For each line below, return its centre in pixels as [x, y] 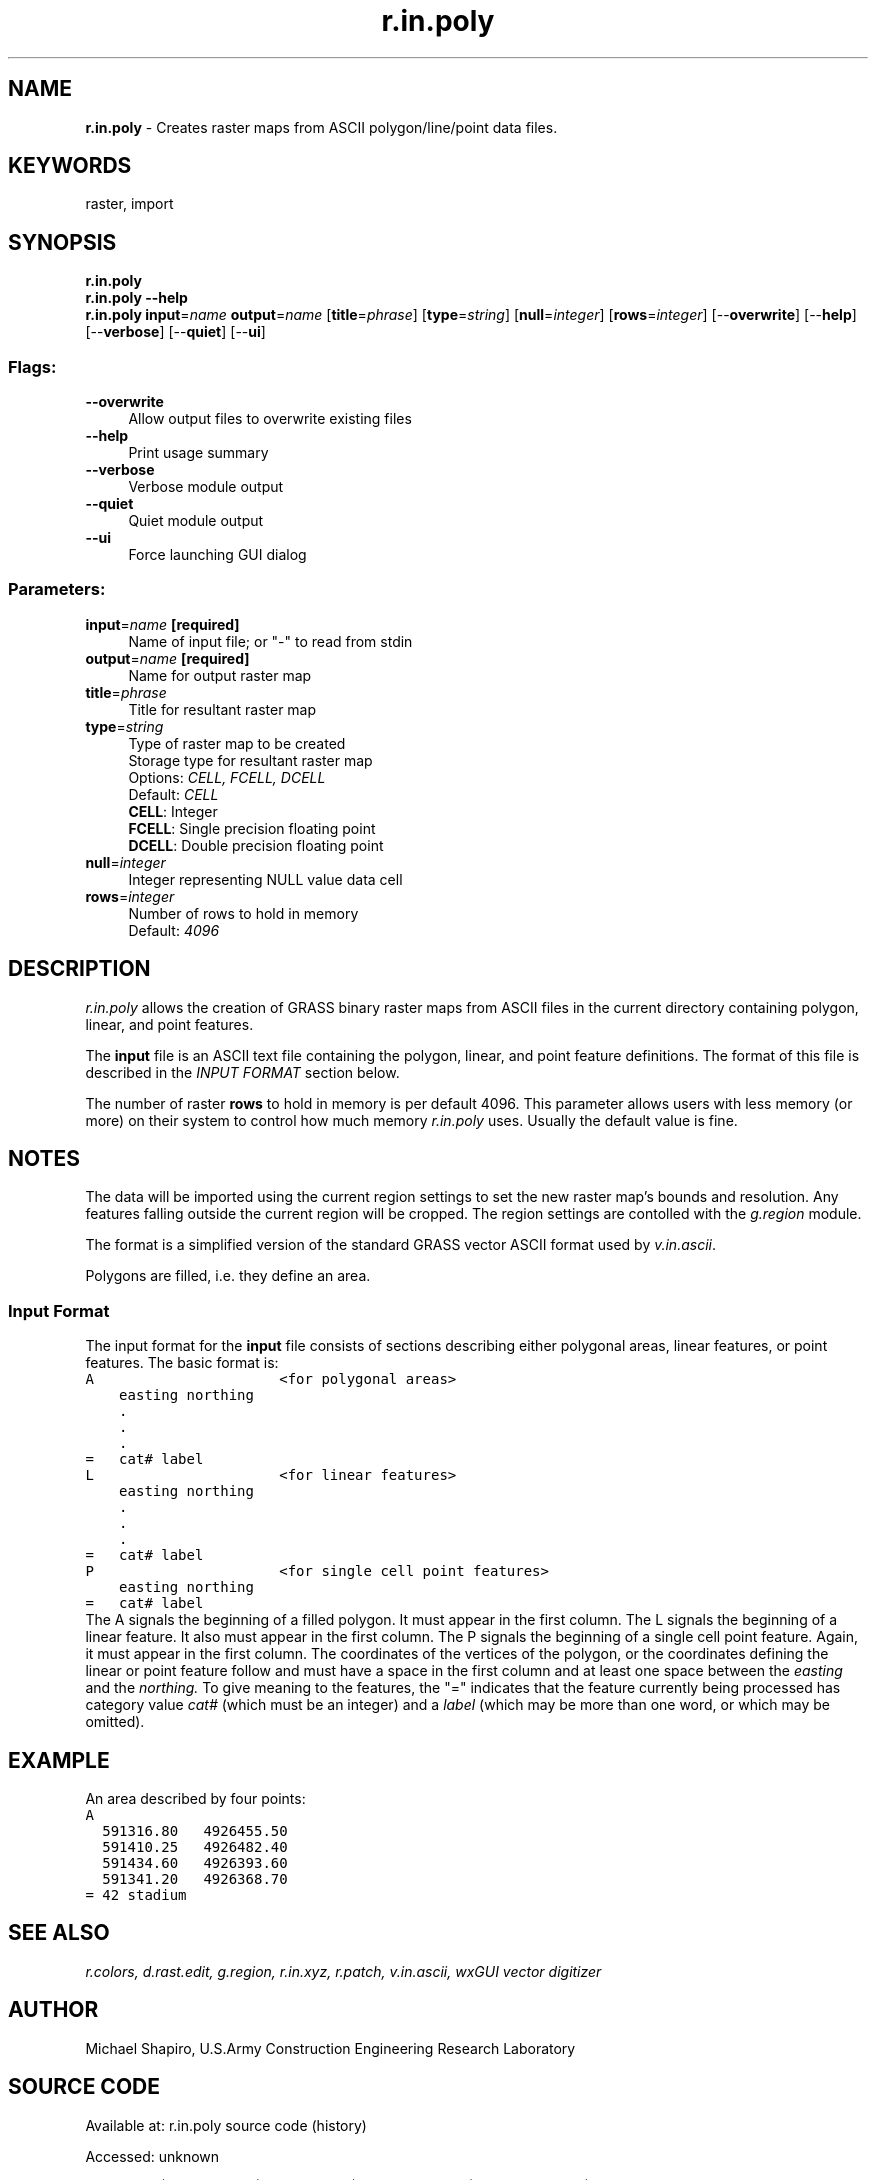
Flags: [32, 366]
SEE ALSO [59, 1933]
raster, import [129, 204]
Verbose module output [206, 487]
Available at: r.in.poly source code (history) [226, 2125]
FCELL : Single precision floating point [252, 828]
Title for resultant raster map [222, 709]
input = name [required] [162, 624]
